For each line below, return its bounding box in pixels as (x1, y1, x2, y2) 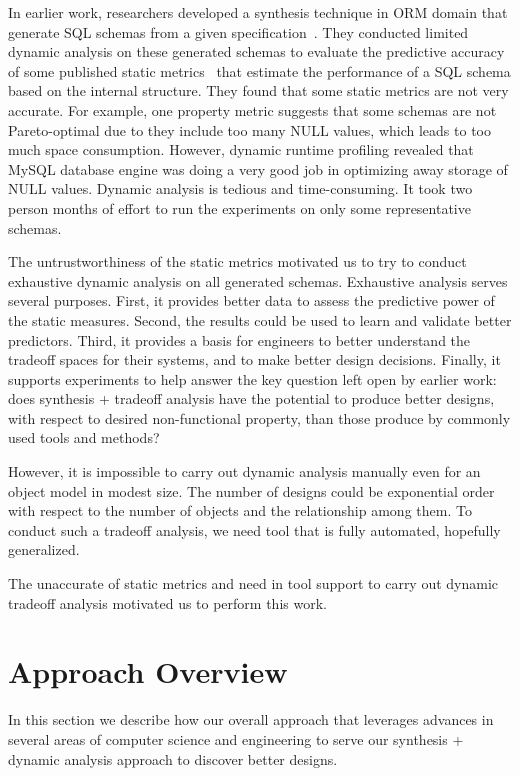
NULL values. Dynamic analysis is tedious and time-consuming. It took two (8, 178, 473, 199)
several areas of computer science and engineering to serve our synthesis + (8, 728, 464, 749)
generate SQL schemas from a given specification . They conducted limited (8, 21, 469, 42)
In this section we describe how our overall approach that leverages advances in (8, 709, 494, 730)
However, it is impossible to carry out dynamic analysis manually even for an (8, 461, 481, 482)
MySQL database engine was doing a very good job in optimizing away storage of (8, 158, 508, 179)
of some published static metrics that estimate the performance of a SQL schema (8, 60, 511, 81)
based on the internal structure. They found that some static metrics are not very (8, 80, 509, 101)
